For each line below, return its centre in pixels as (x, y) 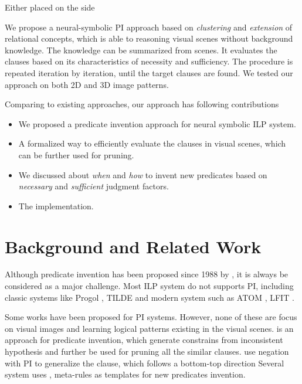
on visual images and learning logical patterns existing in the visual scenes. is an (149, 328)
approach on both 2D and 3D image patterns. (87, 84)
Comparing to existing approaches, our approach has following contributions (142, 104)
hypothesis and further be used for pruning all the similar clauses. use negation (147, 351)
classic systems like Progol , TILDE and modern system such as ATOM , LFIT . (150, 297)
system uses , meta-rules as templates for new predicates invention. (125, 374)
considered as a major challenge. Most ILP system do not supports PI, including (149, 286)
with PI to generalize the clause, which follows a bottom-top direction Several (145, 363)
